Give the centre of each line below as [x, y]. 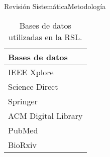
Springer [23, 101]
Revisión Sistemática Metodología [55, 6]
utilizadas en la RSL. [45, 37]
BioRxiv [22, 144]
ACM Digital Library [45, 115]
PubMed [23, 130]
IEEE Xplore [31, 72]
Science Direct [33, 86]
